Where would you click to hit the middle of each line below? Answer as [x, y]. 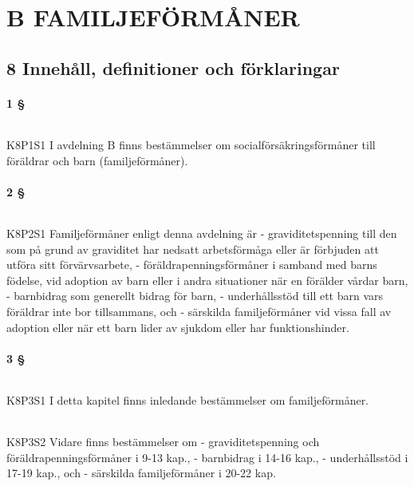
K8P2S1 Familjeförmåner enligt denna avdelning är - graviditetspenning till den [202, 233]
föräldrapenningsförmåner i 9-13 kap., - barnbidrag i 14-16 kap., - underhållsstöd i [207, 457]
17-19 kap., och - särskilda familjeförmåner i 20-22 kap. [141, 473]
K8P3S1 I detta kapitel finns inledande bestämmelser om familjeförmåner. [188, 399]
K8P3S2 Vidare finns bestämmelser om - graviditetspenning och [163, 442]
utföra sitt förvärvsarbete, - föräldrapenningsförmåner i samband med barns [192, 265]
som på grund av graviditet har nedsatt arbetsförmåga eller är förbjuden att [193, 249]
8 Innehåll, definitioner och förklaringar [173, 67]
